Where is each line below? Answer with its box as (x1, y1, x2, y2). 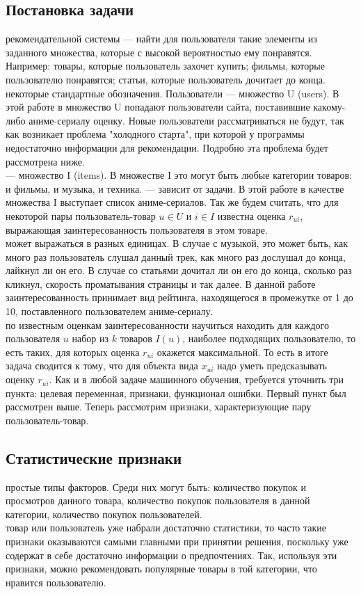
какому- (313, 99, 346, 114)
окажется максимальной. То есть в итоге (157, 344, 328, 359)
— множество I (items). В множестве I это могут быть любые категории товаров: (6, 168, 353, 182)
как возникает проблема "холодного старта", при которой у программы (6, 127, 305, 141)
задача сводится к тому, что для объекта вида (6, 358, 198, 373)
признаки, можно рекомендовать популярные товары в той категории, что (6, 561, 317, 576)
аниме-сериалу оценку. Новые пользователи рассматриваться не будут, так (29, 113, 344, 127)
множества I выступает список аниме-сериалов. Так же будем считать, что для (6, 195, 339, 209)
